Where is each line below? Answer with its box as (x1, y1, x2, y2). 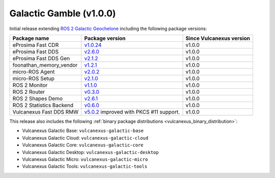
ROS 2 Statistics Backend (12, 101, 74, 109)
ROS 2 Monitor (12, 82, 48, 89)
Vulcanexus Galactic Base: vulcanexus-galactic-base (22, 128, 144, 134)
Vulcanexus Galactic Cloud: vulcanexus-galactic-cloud (22, 135, 149, 141)
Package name (12, 35, 49, 42)
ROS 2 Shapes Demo (12, 95, 63, 102)
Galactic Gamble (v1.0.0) (9, 8, 116, 19)
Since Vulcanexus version (185, 35, 251, 42)
